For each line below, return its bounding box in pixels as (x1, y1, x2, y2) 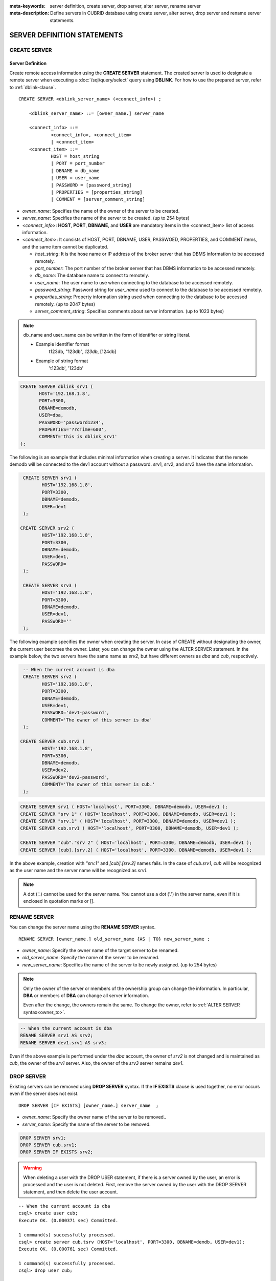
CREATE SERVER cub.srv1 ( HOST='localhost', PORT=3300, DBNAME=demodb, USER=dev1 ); (20, 825, 239, 831)
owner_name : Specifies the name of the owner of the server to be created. (22, 208, 180, 214)
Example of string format (36, 358, 88, 364)
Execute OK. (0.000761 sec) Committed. (18, 1246, 119, 1252)
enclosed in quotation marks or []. (23, 898, 95, 904)
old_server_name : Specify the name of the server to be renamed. (22, 955, 159, 961)
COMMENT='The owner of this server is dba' (41, 717, 153, 722)
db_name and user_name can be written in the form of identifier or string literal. (23, 332, 191, 338)
